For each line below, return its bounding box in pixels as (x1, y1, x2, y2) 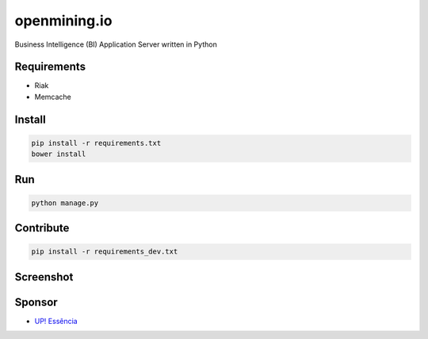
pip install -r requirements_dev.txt (31, 247, 178, 257)
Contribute (14, 222, 70, 235)
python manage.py (31, 198, 99, 208)
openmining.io (14, 12, 113, 29)
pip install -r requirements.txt (31, 139, 162, 147)
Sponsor (14, 295, 59, 309)
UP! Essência (34, 316, 78, 326)
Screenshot (14, 270, 74, 284)
